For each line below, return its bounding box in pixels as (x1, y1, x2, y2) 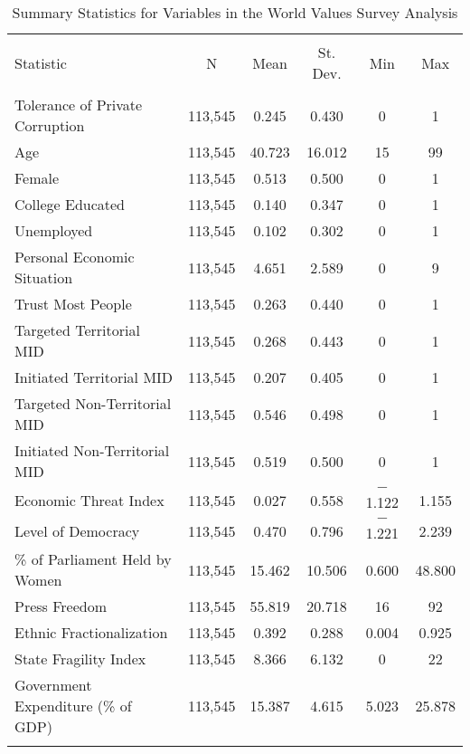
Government (14, 674, 92, 695)
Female (14, 167, 60, 188)
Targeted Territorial (14, 320, 140, 340)
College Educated (14, 194, 126, 215)
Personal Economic (14, 246, 135, 267)
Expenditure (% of (14, 695, 132, 716)
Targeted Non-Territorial (14, 393, 172, 414)
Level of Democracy (14, 520, 140, 541)
